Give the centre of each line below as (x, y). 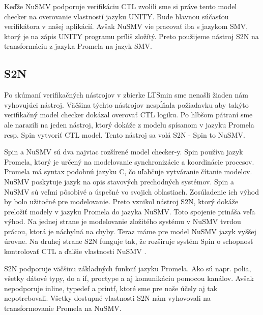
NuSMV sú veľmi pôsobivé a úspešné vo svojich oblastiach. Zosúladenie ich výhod (132, 191)
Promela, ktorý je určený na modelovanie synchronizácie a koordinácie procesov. (129, 161)
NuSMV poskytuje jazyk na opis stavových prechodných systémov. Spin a (119, 181)
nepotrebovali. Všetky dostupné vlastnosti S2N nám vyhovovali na (107, 298)
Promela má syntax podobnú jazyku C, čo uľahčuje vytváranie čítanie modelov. (128, 171)
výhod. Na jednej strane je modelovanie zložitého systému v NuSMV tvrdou (123, 221)
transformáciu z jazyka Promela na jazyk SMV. (78, 46)
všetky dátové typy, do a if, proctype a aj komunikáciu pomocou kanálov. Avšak (129, 278)
